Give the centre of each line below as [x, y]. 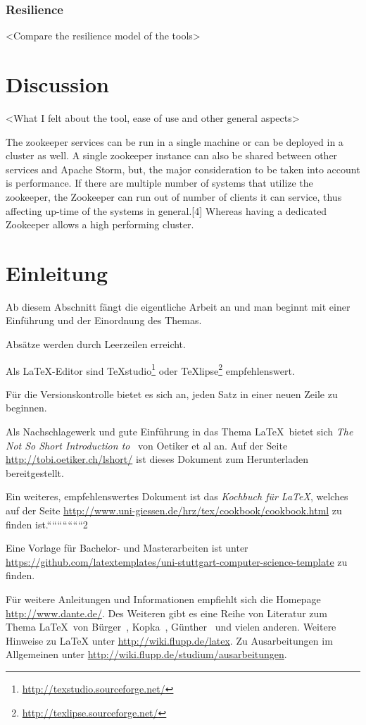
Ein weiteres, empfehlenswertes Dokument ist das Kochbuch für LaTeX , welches [177, 496]
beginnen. [26, 408]
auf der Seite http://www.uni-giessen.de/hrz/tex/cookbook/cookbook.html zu [174, 510]
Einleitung [57, 272]
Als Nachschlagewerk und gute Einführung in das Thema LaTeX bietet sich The [179, 432]
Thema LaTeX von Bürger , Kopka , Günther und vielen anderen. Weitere [171, 627]
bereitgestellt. [35, 472]
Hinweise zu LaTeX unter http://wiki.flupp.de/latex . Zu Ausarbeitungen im [169, 640]
